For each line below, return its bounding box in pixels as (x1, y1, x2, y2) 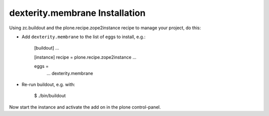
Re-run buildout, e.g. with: (21, 81, 76, 87)
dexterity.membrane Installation (9, 7, 146, 18)
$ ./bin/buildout (34, 93, 66, 99)
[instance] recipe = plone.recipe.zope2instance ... (34, 54, 136, 60)
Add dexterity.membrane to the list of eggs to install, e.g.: (21, 34, 145, 40)
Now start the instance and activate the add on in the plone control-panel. (9, 104, 161, 110)
